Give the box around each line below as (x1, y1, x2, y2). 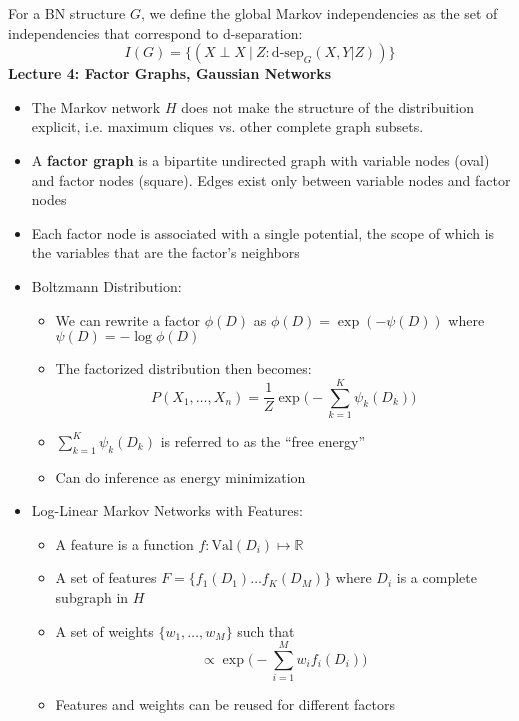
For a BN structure (8, 3, 126, 23)
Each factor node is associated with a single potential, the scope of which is (31, 222, 495, 243)
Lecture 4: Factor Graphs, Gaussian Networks (8, 63, 332, 84)
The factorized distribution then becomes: (55, 358, 312, 379)
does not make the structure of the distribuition (181, 96, 474, 117)
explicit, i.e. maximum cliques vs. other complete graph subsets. (31, 116, 424, 137)
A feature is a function (55, 533, 194, 554)
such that (237, 620, 295, 641)
